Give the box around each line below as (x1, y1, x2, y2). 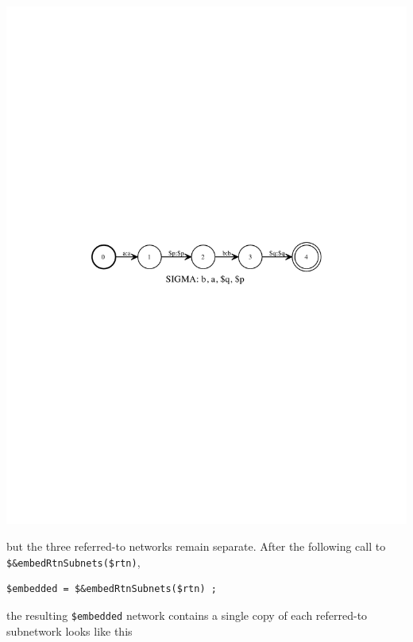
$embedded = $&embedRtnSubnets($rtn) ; (6, 583, 217, 595)
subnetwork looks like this (6, 622, 133, 639)
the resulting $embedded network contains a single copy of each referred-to (6, 606, 368, 623)
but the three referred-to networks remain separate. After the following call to (6, 538, 386, 555)
